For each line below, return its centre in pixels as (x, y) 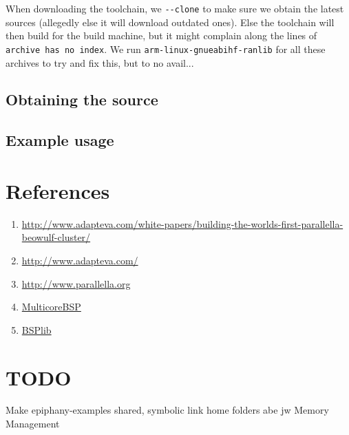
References (58, 190)
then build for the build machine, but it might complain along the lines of (161, 35)
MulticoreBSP (51, 307)
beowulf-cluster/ (56, 237)
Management (33, 424)
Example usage (60, 140)
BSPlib (36, 329)
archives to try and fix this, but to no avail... (100, 62)
